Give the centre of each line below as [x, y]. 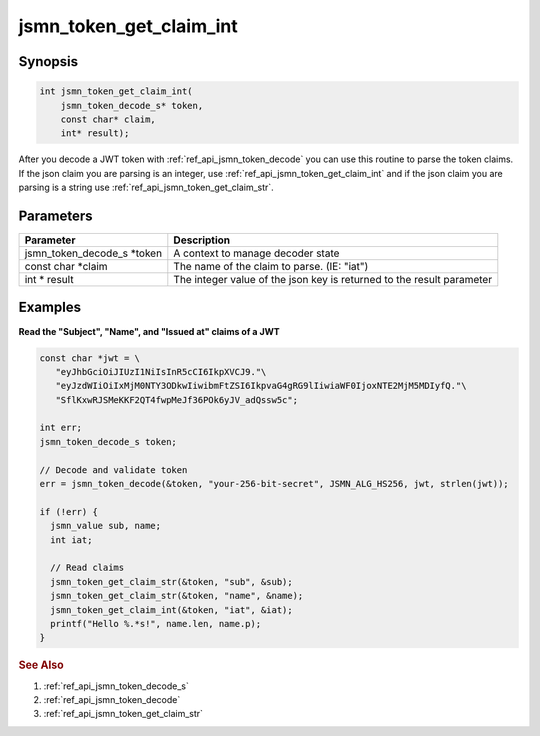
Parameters [55, 215]
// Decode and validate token [113, 469]
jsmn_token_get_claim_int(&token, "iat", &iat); [172, 609]
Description [202, 240]
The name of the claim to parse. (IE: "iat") [271, 266]
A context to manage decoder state [256, 253]
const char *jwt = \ [89, 358]
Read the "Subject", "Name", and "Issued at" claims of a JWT [149, 331]
